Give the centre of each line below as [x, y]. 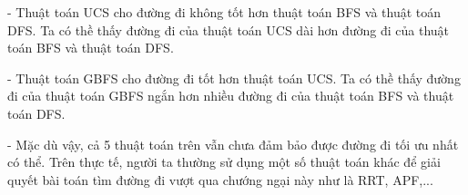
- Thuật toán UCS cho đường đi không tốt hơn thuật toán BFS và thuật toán [224, 12]
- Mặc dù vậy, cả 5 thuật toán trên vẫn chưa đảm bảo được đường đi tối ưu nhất [233, 144]
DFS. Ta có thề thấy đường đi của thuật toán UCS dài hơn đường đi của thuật [229, 29]
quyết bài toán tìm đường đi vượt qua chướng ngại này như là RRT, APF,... [220, 179]
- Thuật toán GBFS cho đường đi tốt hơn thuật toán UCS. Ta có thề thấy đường [234, 78]
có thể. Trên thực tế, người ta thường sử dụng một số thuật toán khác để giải [224, 162]
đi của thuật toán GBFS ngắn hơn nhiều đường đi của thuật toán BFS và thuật [231, 96]
